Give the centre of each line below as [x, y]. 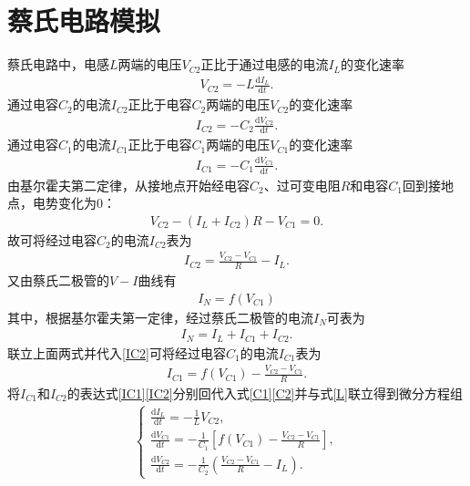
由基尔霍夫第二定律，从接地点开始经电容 [128, 185]
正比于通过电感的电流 [265, 64]
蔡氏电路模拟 [84, 21]
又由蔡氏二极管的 [58, 280]
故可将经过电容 [52, 239]
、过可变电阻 [302, 185]
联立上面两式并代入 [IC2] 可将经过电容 [117, 352]
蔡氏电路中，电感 [58, 64]
